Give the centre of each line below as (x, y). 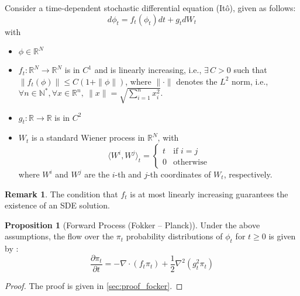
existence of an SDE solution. (57, 205)
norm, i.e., (250, 81)
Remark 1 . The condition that (61, 194)
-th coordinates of (179, 174)
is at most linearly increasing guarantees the (209, 194)
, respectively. (248, 174)
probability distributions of (174, 236)
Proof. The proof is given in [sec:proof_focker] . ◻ (94, 285)
